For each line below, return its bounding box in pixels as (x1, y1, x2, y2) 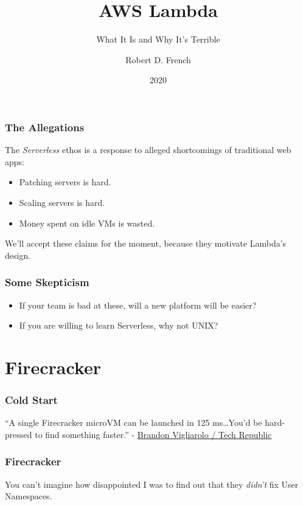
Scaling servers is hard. (19, 196, 105, 208)
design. (5, 248, 31, 261)
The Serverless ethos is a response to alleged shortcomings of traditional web (5, 143, 291, 156)
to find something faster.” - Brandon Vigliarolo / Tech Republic (35, 428, 272, 440)
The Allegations (5, 119, 85, 134)
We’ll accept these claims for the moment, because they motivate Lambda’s (5, 237, 287, 250)
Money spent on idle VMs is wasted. (19, 216, 155, 229)
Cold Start (5, 392, 58, 408)
